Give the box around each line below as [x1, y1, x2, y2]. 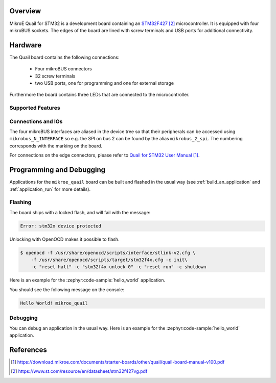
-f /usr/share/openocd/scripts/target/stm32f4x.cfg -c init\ [31, 257, 188, 263]
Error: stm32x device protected [20, 223, 102, 229]
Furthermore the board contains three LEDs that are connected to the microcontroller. [9, 92, 190, 98]
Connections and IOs [9, 118, 63, 125]
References [9, 345, 47, 354]
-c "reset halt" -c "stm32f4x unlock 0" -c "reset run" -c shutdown [31, 264, 206, 270]
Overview [9, 7, 41, 15]
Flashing [9, 199, 32, 206]
